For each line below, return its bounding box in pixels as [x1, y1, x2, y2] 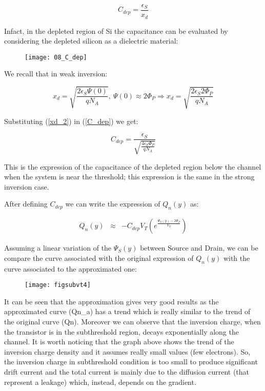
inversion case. [4, 181, 49, 192]
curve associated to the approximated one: [4, 263, 137, 274]
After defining [4, 198, 48, 209]
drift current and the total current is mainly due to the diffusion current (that [4, 366, 250, 377]
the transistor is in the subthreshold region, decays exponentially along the [4, 326, 239, 337]
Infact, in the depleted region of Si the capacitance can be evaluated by [4, 25, 228, 36]
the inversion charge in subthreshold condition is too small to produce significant [4, 356, 258, 367]
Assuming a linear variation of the [4, 242, 112, 253]
